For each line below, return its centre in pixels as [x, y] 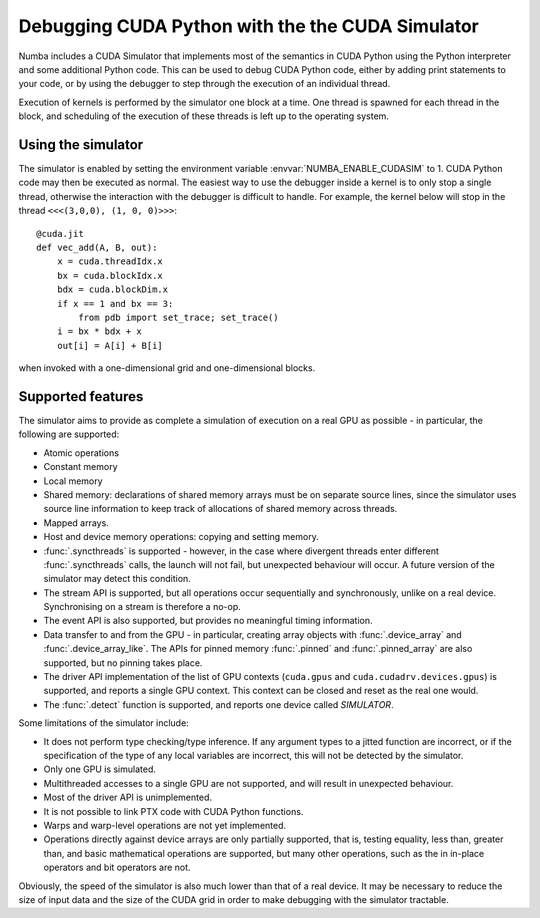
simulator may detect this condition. [117, 579]
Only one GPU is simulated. [100, 769]
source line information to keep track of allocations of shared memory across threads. [220, 509]
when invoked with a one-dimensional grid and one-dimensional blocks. [167, 368]
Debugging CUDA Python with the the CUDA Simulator [248, 26]
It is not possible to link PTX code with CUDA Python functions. [173, 811]
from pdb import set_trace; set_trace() [178, 317]
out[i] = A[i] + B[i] [110, 345]
